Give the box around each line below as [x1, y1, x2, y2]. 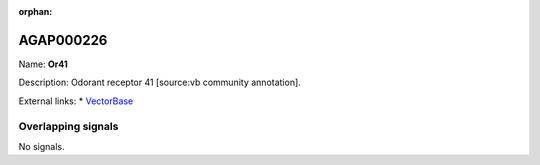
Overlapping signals [18, 120, 119, 134]
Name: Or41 [18, 58, 69, 70]
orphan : [18, 6, 53, 17]
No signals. [18, 140, 65, 152]
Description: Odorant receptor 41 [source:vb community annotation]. [18, 76, 302, 89]
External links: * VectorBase [18, 95, 134, 107]
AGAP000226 [18, 31, 108, 49]
